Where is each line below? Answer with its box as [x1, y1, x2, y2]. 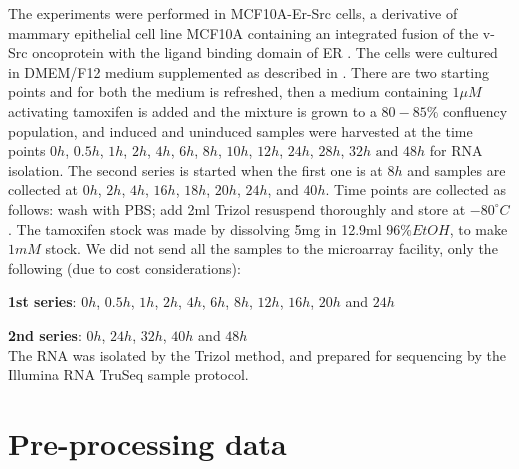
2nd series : [8, 324, 82, 345]
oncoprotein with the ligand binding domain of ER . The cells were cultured [32, 42, 498, 63]
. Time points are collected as [325, 179, 507, 200]
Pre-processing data [8, 422, 287, 463]
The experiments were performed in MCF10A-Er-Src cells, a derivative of [8, 3, 458, 23]
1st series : [8, 291, 77, 312]
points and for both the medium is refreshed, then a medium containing [8, 81, 448, 102]
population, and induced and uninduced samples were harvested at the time [8, 120, 473, 141]
